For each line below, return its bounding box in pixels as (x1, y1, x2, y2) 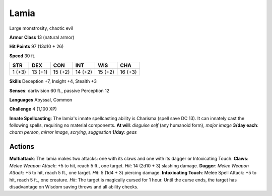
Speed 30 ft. (9, 53, 36, 59)
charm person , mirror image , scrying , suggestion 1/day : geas (9, 129, 137, 135)
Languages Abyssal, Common (9, 96, 73, 103)
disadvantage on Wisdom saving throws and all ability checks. (9, 183, 139, 189)
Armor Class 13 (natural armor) (9, 34, 75, 40)
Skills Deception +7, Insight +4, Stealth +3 (9, 78, 97, 84)
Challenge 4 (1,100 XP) (9, 106, 57, 112)
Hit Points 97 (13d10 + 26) (9, 43, 64, 50)
